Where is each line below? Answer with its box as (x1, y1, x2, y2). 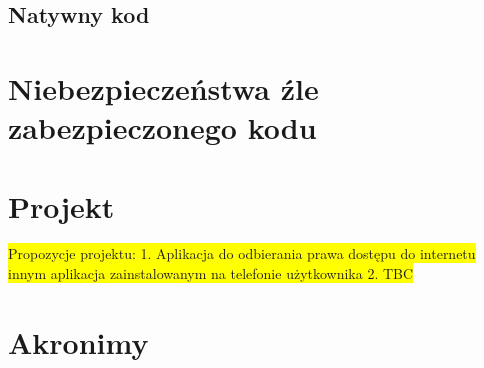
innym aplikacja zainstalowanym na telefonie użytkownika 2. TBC (8, 263, 414, 284)
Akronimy (8, 321, 149, 362)
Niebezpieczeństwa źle (8, 67, 319, 108)
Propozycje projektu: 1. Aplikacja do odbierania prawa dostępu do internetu (8, 243, 476, 264)
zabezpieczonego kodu (8, 107, 317, 148)
